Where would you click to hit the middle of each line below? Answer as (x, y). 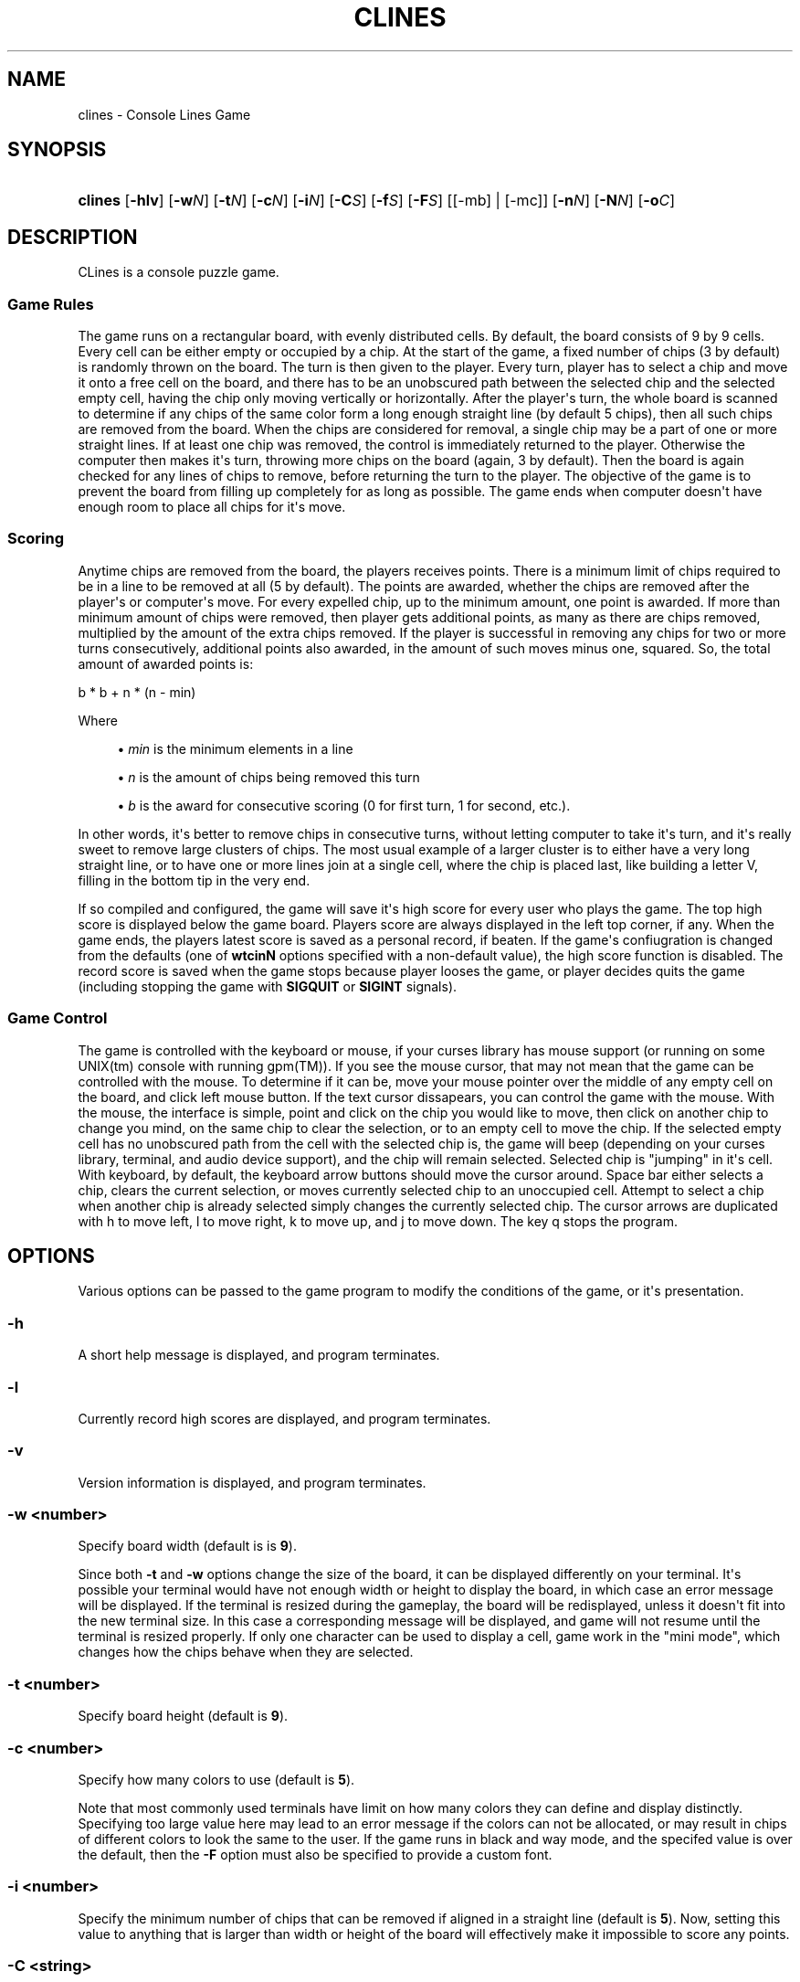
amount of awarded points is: (166, 663)
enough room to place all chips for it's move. (212, 507)
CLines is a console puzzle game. (179, 272)
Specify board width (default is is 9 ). (187, 1546)
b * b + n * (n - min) (137, 692)
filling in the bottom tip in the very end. (194, 880)
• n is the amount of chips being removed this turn (268, 777)
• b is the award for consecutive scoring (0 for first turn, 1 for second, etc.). (344, 805)
